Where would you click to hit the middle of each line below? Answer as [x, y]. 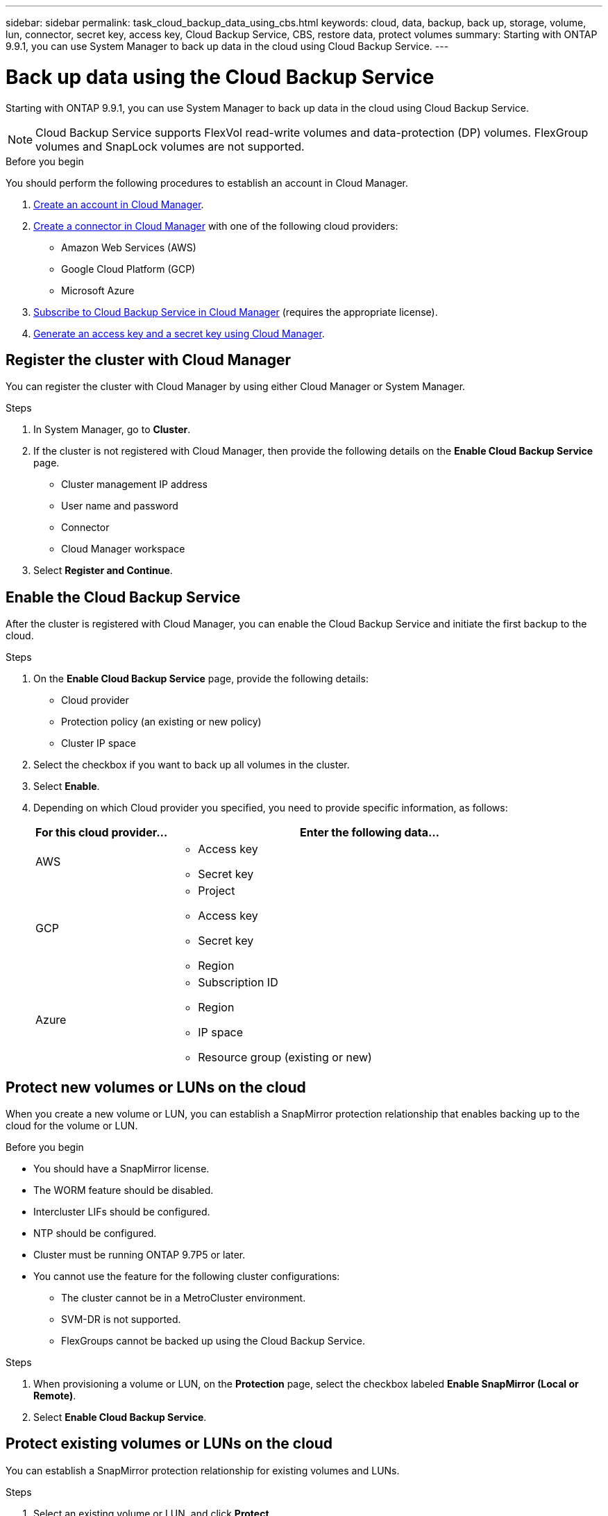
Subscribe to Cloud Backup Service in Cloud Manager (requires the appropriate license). [236, 312]
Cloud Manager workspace [123, 549]
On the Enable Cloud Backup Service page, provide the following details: [201, 679]
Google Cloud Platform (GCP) [128, 269]
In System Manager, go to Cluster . [112, 430]
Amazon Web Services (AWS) [129, 247]
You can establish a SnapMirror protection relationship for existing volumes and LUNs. [203, 1470]
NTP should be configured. [95, 1233]
